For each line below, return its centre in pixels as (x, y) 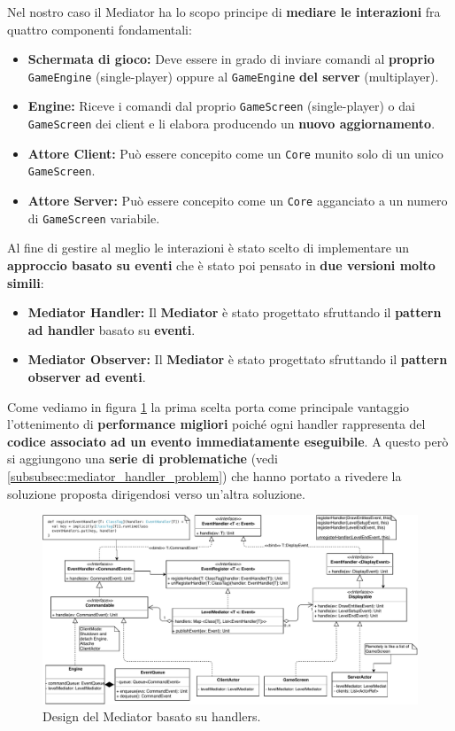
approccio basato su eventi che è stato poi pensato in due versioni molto (221, 264)
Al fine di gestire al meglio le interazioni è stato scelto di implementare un (208, 248)
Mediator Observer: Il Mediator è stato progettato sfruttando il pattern (238, 359)
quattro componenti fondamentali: (100, 29)
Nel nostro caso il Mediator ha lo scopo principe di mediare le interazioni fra (224, 12)
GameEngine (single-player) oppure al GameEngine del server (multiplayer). (233, 76)
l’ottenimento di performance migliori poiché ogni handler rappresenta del (216, 424)
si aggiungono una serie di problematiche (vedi (143, 459)
